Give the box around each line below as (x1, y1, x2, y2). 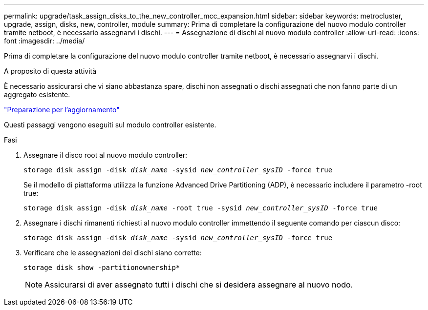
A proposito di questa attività (4, 67, 97, 75)
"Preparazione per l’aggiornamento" (4, 105, 120, 114)
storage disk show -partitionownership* (23, 264, 180, 271)
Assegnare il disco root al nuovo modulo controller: (23, 151, 188, 159)
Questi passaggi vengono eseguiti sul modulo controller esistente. (4, 121, 216, 129)
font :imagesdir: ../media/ (4, 37, 85, 45)
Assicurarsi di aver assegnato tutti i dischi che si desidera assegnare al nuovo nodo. (44, 280, 353, 289)
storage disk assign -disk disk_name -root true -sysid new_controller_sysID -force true (23, 204, 378, 212)
